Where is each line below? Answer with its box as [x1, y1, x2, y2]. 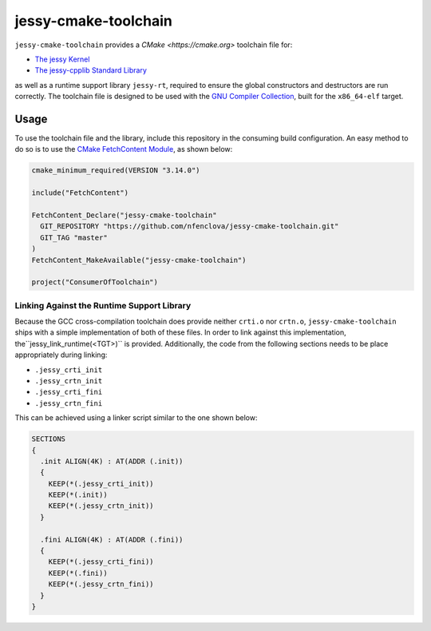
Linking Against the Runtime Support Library [14, 300, 192, 311]
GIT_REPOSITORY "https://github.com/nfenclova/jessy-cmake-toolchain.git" [40, 222, 339, 231]
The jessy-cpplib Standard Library [34, 65, 148, 75]
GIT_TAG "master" [40, 232, 108, 242]
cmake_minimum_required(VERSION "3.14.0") [31, 166, 200, 175]
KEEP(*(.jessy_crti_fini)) [48, 558, 155, 566]
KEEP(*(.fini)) [48, 568, 108, 577]
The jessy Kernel [34, 54, 90, 64]
